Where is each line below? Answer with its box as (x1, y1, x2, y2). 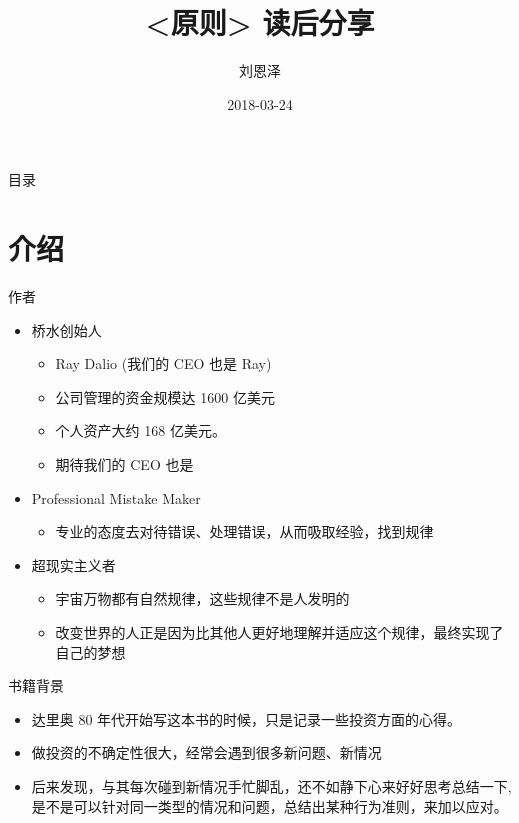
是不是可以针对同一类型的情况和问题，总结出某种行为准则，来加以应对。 (31, 795, 508, 816)
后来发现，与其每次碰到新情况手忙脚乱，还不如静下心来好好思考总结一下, (31, 775, 512, 796)
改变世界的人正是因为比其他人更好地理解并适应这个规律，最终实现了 (55, 621, 504, 642)
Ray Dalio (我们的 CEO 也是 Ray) (55, 353, 272, 374)
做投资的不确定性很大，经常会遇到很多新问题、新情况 (31, 742, 382, 763)
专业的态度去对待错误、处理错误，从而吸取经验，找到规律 (55, 521, 434, 542)
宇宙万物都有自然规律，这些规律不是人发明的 (55, 588, 350, 609)
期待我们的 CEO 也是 (55, 454, 194, 474)
